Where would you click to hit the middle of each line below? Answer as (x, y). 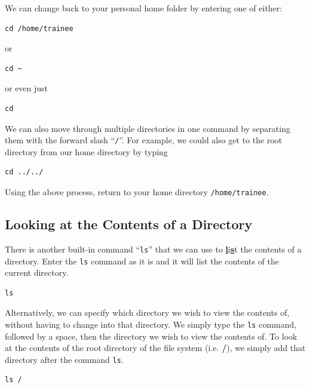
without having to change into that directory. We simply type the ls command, (151, 324)
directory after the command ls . (64, 359)
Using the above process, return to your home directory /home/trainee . (137, 192)
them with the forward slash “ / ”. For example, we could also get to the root (144, 140)
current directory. (37, 272)
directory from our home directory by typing (86, 151)
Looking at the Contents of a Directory (129, 224)
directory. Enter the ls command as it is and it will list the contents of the (142, 261)
